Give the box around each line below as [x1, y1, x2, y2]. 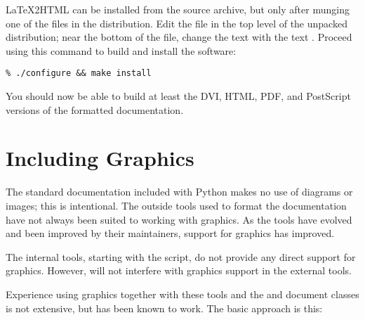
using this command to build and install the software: [6, 43, 237, 58]
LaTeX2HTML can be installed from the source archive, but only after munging [6, 2, 350, 16]
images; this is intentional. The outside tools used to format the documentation [6, 198, 347, 212]
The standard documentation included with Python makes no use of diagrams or [6, 184, 353, 199]
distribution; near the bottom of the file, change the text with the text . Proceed [6, 30, 352, 44]
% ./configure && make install [6, 68, 152, 79]
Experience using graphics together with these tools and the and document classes [6, 286, 359, 301]
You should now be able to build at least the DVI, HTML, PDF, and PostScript [6, 89, 351, 103]
